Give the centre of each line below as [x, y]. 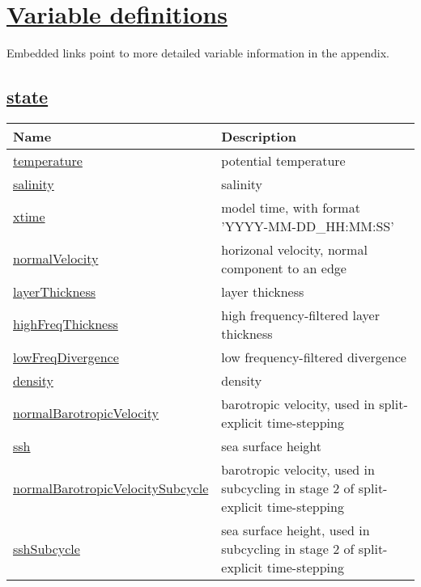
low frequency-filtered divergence [314, 357]
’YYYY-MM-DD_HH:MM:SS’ [308, 226]
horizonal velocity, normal [294, 249]
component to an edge [284, 268]
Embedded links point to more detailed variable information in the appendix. [198, 53]
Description [259, 136]
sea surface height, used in [296, 530]
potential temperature [283, 160]
